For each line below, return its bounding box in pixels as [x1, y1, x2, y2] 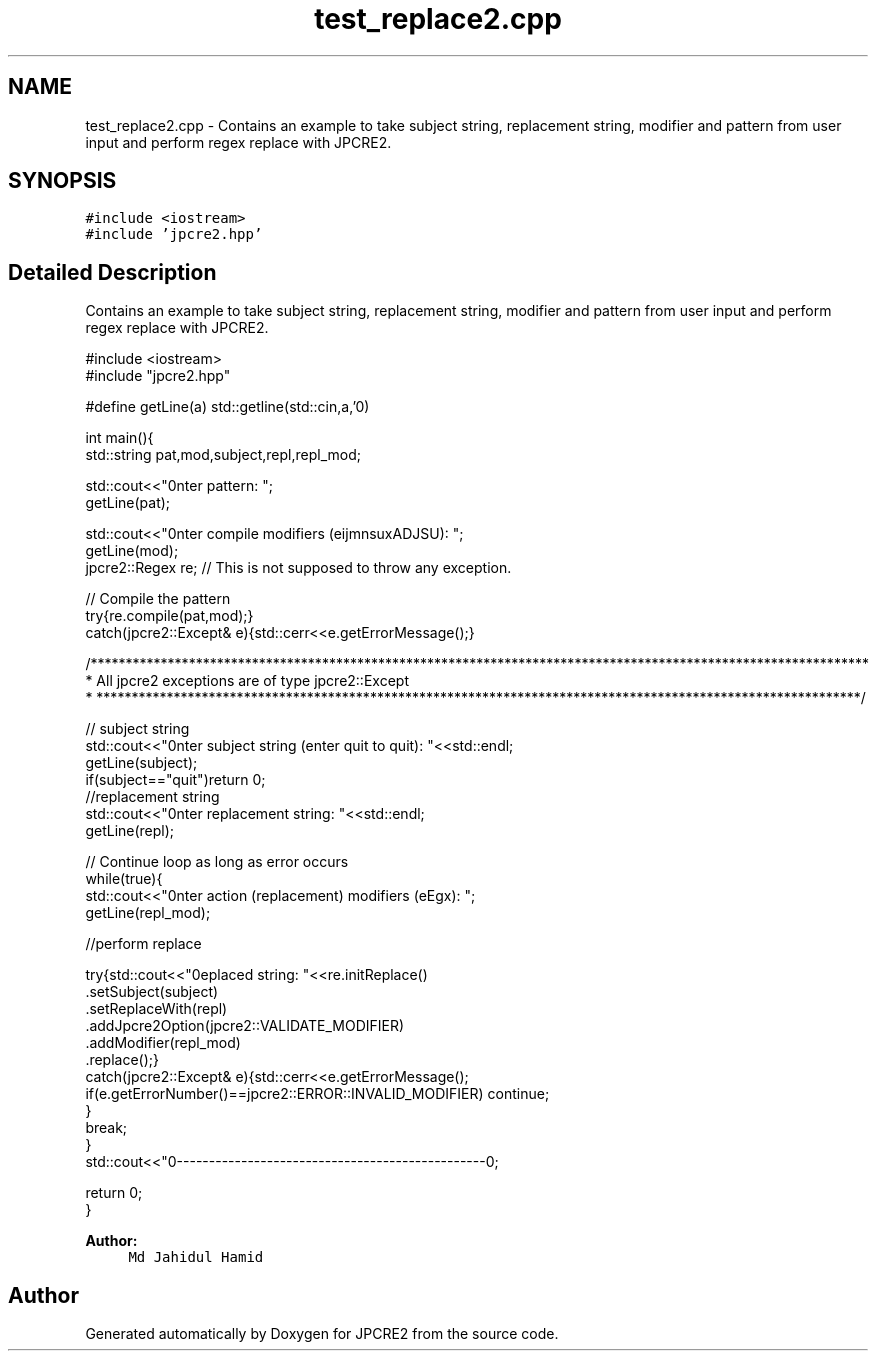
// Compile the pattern [85, 590, 231, 608]
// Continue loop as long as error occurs [85, 853, 349, 871]
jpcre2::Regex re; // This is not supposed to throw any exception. [85, 559, 512, 577]
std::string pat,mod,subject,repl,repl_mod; [85, 446, 361, 464]
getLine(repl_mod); [85, 904, 211, 922]
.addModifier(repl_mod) [85, 1034, 241, 1052]
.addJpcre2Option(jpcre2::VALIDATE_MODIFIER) [85, 1017, 405, 1035]
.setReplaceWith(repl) [85, 1000, 228, 1018]
